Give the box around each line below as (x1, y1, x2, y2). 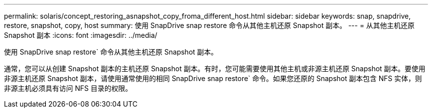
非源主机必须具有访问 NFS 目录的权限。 (4, 84, 132, 92)
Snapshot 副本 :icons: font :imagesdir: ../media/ (4, 31, 157, 39)
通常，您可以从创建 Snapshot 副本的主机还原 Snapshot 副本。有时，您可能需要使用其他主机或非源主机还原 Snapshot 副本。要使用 (4, 64, 426, 73)
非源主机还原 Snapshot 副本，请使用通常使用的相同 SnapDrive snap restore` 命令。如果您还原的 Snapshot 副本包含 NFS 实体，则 (4, 74, 422, 83)
